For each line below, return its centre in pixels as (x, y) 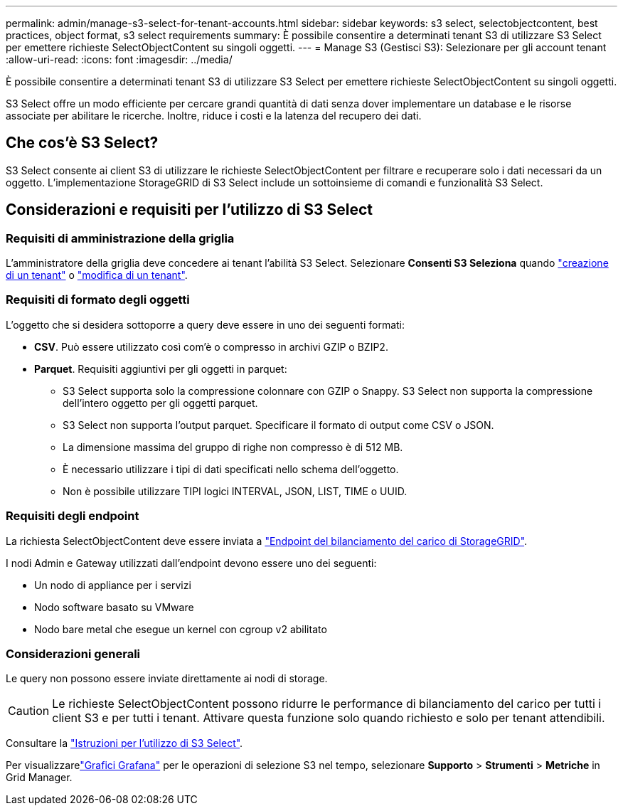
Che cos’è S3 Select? (82, 143)
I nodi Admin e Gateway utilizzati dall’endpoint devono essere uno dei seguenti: (191, 563)
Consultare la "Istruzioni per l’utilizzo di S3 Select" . (124, 743)
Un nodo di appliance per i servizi (113, 585)
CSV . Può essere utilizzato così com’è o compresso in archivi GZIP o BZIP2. (211, 346)
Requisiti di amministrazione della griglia (120, 238)
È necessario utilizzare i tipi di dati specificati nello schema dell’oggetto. (231, 469)
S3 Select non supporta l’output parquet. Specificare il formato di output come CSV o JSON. (278, 425)
